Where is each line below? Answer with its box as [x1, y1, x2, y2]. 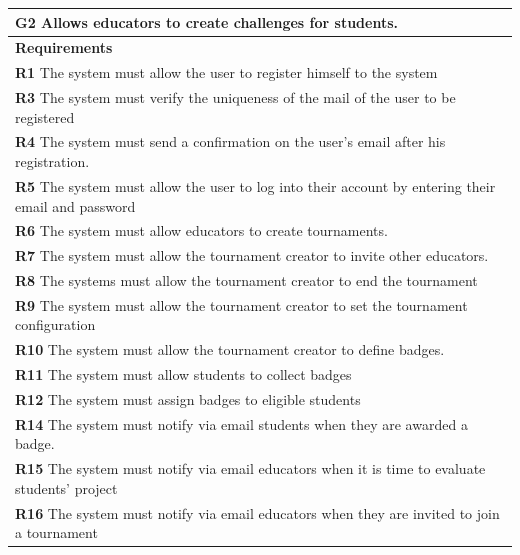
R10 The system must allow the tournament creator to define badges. [15, 339, 445, 360]
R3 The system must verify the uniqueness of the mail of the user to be [15, 87, 456, 108]
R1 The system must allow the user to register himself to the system [15, 62, 438, 83]
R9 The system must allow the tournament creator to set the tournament [15, 294, 468, 315]
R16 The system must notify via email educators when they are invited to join [15, 502, 500, 523]
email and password [15, 195, 136, 216]
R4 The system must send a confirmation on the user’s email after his [15, 131, 446, 152]
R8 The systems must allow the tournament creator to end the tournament [15, 270, 478, 291]
